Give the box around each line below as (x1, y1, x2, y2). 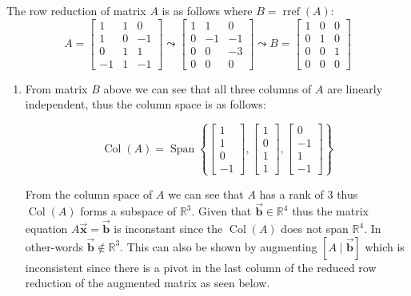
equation (25, 220, 68, 237)
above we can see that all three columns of (103, 80, 312, 97)
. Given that (191, 203, 252, 219)
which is (365, 238, 405, 255)
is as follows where (162, 2, 253, 18)
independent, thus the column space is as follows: (25, 96, 266, 112)
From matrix (25, 80, 88, 97)
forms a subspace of (80, 203, 177, 219)
